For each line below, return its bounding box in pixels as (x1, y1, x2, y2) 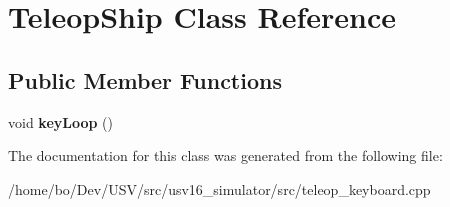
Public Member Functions (8, 64, 282, 95)
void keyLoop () (8, 111, 114, 132)
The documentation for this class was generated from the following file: (8, 145, 443, 166)
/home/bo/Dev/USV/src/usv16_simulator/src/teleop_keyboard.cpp (8, 178, 431, 199)
